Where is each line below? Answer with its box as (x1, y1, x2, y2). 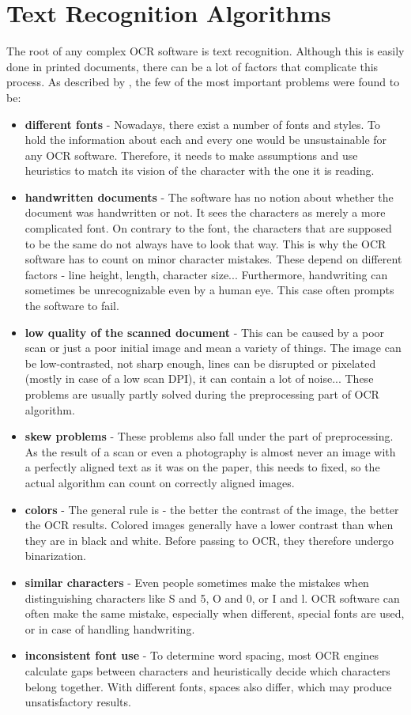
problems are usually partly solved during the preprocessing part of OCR (25, 386, 379, 402)
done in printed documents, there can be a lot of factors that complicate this (6, 58, 379, 74)
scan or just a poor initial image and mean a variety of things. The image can (25, 339, 402, 356)
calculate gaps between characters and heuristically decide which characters (25, 662, 390, 679)
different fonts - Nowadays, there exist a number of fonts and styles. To (25, 115, 381, 132)
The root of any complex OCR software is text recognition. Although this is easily (6, 43, 405, 59)
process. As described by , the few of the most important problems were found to (6, 74, 400, 90)
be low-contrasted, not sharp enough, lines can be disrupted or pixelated (25, 354, 376, 371)
